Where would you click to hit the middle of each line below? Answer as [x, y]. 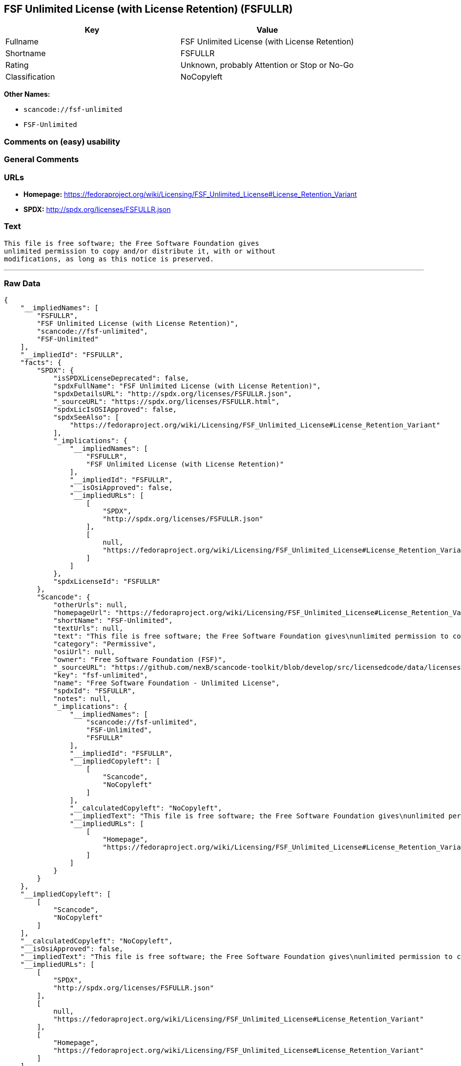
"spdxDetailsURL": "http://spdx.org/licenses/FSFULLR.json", [173, 394]
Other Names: [27, 94]
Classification [30, 77]
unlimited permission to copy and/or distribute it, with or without [140, 251]
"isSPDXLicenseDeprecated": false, [121, 378]
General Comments [42, 160]
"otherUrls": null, [90, 605]
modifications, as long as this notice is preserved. [109, 259]
